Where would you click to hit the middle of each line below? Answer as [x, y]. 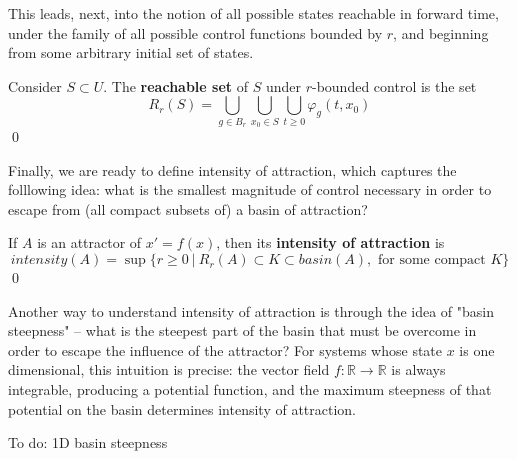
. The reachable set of [176, 85]
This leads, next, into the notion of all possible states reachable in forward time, [253, 13]
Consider [35, 85]
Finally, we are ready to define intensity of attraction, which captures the [232, 169]
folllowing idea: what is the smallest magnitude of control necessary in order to [250, 189]
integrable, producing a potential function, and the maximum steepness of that [250, 389]
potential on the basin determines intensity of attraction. [182, 408]
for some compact [431, 260]
